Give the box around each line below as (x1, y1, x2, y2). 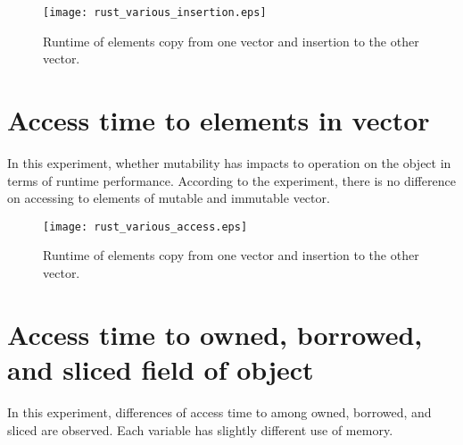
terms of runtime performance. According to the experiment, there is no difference (7, 171, 456, 189)
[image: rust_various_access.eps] (43, 220, 248, 233)
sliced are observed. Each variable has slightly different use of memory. (7, 420, 393, 439)
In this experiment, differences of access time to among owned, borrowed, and (7, 402, 432, 421)
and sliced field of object (7, 350, 314, 387)
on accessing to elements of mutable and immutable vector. (7, 189, 330, 207)
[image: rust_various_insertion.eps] (43, 6, 267, 19)
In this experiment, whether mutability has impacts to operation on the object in (7, 153, 451, 172)
